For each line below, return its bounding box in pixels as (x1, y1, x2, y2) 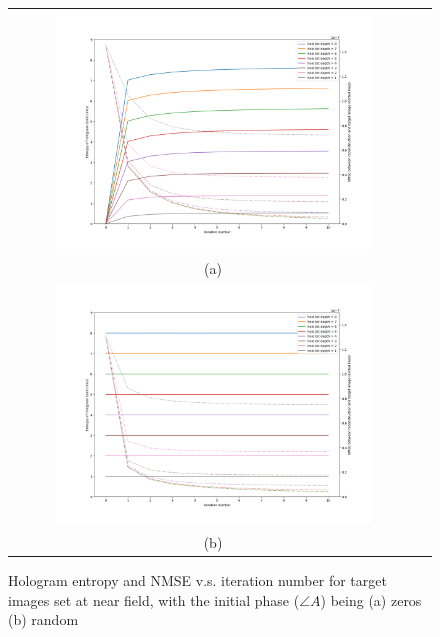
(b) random (8, 609, 79, 630)
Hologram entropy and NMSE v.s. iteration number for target (8, 570, 387, 591)
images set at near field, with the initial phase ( (8, 589, 300, 610)
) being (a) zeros (320, 589, 422, 610)
